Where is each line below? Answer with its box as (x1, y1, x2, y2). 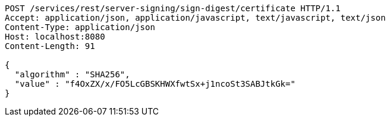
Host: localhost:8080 (5, 32, 105, 41)
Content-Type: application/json (5, 22, 155, 32)
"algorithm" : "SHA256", (14, 70, 130, 79)
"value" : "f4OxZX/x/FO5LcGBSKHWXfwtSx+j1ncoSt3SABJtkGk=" (14, 79, 295, 89)
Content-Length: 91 (5, 41, 95, 51)
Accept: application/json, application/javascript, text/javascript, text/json (5, 13, 386, 22)
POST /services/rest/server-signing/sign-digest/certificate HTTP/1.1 (5, 4, 341, 13)
